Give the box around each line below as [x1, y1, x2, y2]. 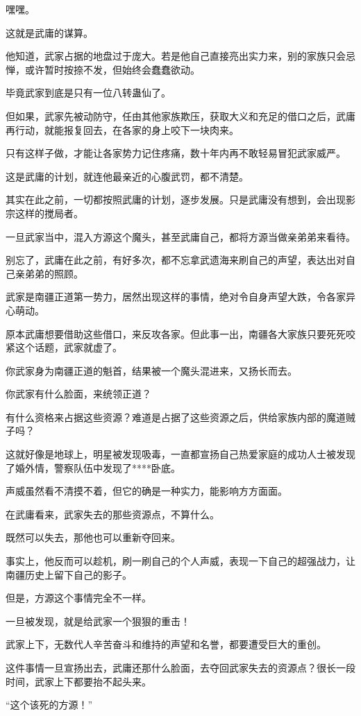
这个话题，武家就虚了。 [15, 340, 122, 355]
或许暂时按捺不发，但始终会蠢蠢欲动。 [24, 62, 200, 76]
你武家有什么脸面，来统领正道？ [6, 386, 151, 401]
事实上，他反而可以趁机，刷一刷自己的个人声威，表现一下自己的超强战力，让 [6, 554, 355, 568]
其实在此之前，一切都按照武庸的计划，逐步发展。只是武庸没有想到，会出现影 [6, 192, 355, 207]
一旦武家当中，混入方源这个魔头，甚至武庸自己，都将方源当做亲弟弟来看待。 [6, 229, 355, 244]
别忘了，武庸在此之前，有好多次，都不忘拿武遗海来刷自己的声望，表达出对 [6, 253, 346, 267]
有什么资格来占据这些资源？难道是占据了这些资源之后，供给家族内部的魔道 [6, 409, 346, 424]
